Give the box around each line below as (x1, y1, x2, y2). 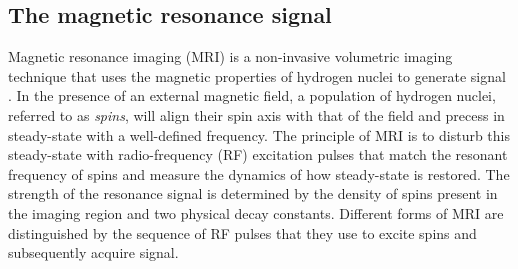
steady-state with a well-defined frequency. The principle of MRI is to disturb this (8, 124, 510, 145)
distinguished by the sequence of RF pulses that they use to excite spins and (8, 222, 477, 243)
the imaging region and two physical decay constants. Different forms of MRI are (8, 202, 504, 223)
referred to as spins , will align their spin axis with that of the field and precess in (8, 104, 505, 125)
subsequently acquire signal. (8, 242, 179, 263)
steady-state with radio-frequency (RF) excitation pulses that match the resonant (8, 144, 508, 165)
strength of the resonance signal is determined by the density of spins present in (8, 183, 498, 204)
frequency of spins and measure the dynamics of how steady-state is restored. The (8, 163, 510, 184)
